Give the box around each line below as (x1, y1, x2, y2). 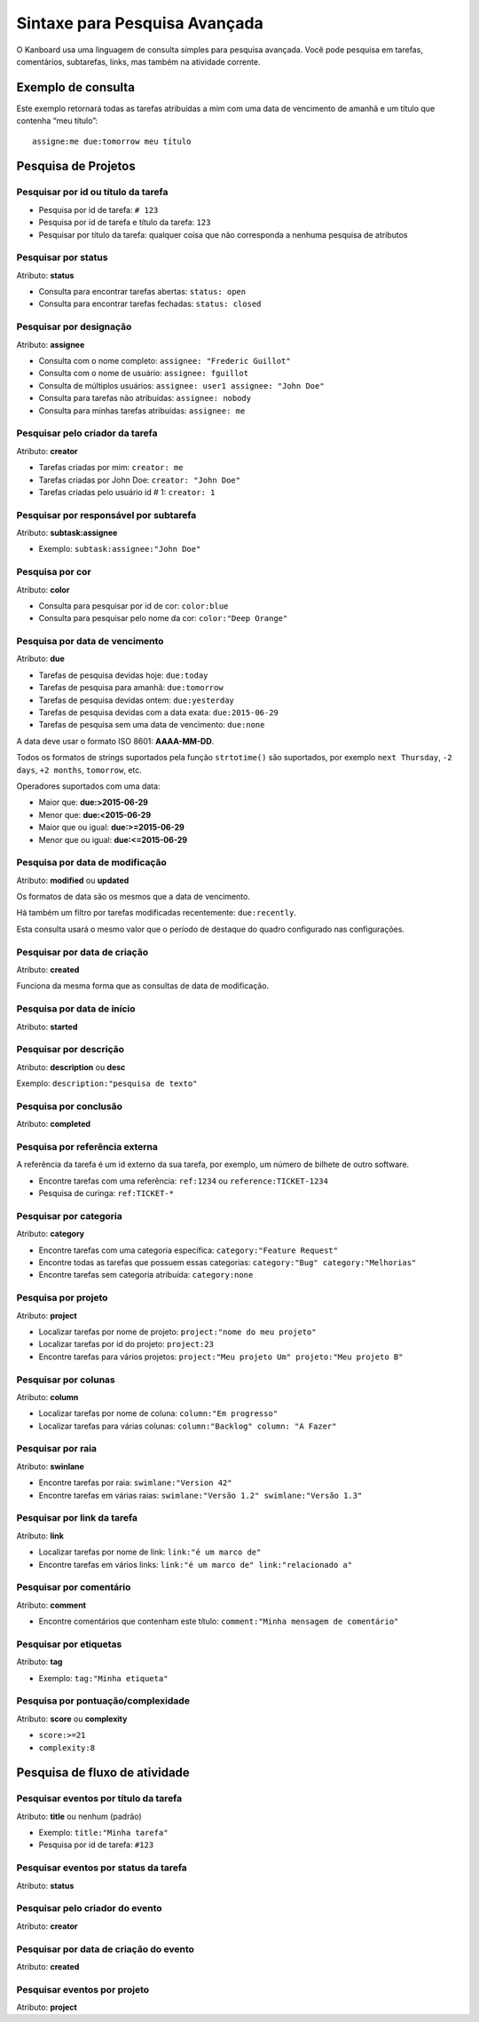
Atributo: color (16, 584, 70, 594)
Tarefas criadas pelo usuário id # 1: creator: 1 (38, 486, 216, 497)
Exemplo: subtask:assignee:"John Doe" (38, 544, 201, 555)
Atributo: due (16, 653, 66, 665)
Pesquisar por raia (16, 1443, 98, 1455)
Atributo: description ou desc (16, 1061, 126, 1073)
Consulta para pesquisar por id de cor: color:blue (38, 600, 229, 611)
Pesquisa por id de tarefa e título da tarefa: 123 (38, 217, 211, 228)
